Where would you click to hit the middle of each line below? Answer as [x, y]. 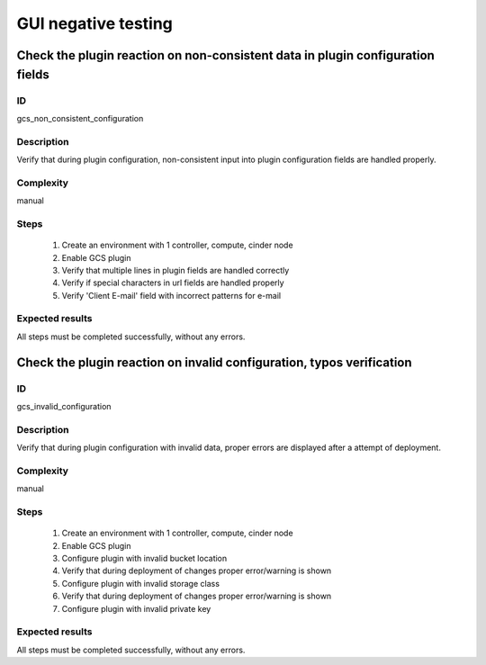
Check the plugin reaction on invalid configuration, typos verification [215, 362]
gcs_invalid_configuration [64, 406]
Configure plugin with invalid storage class [141, 583]
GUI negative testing [94, 23]
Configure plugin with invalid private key [136, 608]
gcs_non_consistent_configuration [80, 118]
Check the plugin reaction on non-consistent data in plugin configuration [226, 55]
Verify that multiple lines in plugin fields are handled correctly [175, 270]
